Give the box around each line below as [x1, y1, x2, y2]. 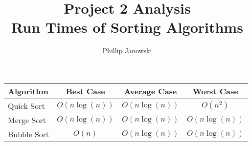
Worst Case [192, 85, 238, 97]
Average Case [124, 85, 177, 97]
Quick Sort [8, 100, 45, 111]
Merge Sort [8, 114, 46, 125]
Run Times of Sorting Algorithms [11, 17, 243, 37]
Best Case [66, 85, 105, 97]
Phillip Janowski [102, 45, 152, 56]
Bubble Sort [8, 128, 49, 140]
